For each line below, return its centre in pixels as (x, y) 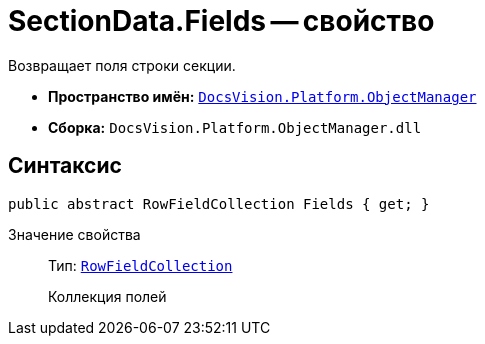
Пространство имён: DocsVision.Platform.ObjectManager (262, 96)
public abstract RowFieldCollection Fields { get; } (219, 203)
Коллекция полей (107, 296)
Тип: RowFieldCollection (140, 265)
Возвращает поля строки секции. (122, 65)
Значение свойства (74, 234)
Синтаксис (65, 166)
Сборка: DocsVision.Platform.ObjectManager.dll (235, 127)
